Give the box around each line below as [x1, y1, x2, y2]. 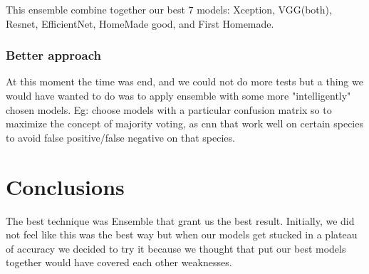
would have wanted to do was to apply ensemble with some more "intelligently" [6, 88, 351, 102]
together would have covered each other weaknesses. [6, 255, 232, 270]
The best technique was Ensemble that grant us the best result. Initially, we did [6, 213, 355, 228]
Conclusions [6, 172, 125, 201]
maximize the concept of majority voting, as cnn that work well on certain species [6, 116, 363, 131]
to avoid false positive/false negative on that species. [6, 130, 235, 144]
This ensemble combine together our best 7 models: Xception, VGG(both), [6, 2, 332, 16]
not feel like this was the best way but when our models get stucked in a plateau [6, 227, 358, 242]
